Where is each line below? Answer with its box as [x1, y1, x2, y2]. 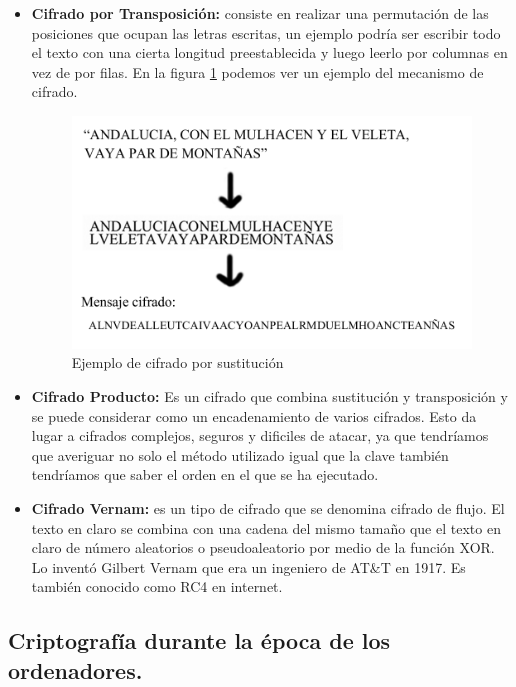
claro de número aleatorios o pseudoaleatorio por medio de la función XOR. [31, 537, 495, 558]
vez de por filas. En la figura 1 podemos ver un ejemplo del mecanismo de [31, 61, 484, 82]
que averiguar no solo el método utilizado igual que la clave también [31, 444, 449, 465]
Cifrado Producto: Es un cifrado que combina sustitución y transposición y [31, 385, 508, 406]
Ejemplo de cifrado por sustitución [71, 352, 284, 373]
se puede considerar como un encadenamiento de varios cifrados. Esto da [31, 405, 477, 426]
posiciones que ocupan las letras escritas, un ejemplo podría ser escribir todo [31, 22, 501, 43]
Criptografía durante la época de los [8, 625, 391, 656]
